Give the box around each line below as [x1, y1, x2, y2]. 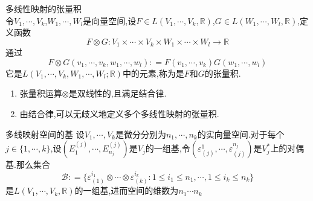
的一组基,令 [145, 142, 190, 155]
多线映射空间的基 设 [5, 127, 85, 140]
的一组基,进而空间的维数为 [74, 184, 179, 197]
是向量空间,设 [83, 14, 137, 27]
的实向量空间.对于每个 [197, 127, 285, 140]
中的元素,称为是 [122, 66, 184, 79]
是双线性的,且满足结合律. [68, 87, 167, 100]
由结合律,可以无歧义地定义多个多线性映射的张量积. [19, 107, 219, 120]
